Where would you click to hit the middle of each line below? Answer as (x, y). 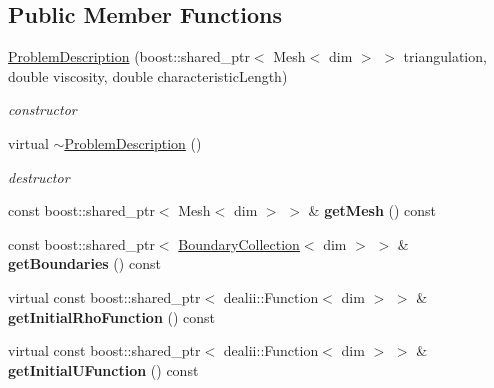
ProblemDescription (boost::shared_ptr (129, 56)
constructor (42, 109)
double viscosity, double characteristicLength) (148, 75)
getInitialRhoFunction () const (112, 316)
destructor (39, 176)
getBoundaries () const (84, 263)
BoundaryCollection (239, 243)
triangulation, (445, 56)
